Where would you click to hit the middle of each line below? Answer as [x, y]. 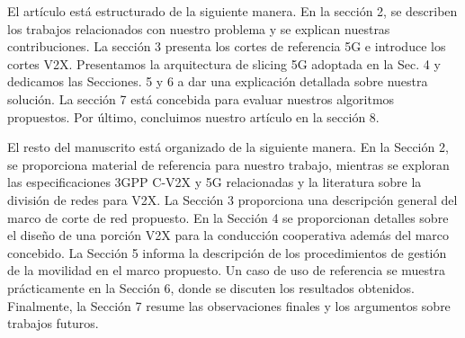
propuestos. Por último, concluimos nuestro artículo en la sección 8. [193, 116]
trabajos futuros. [53, 323]
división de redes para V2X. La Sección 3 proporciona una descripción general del [232, 199]
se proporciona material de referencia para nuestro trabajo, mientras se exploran [228, 164]
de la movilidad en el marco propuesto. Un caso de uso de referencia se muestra [227, 270]
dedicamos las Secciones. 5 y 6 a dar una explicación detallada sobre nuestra [218, 81]
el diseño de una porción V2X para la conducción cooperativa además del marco [228, 235]
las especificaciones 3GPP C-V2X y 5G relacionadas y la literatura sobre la [215, 182]
